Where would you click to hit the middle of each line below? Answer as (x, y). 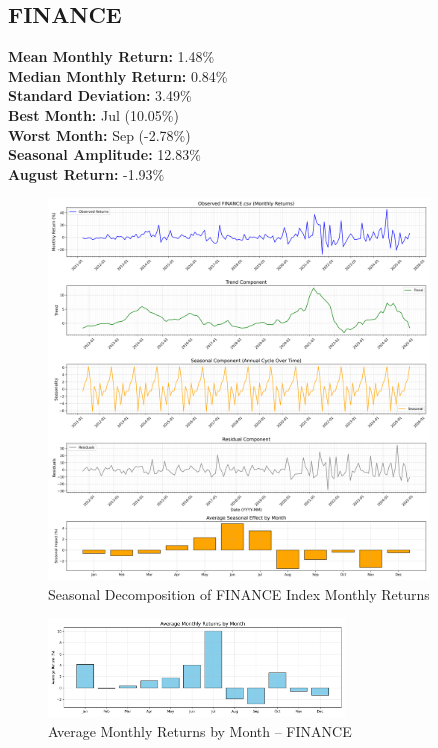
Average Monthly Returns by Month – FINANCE (200, 730)
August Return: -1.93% (86, 173)
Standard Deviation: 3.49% (100, 95)
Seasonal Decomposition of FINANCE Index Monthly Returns (239, 593)
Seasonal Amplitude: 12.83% (104, 154)
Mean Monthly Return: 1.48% (111, 56)
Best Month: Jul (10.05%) (93, 114)
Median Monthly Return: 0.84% (118, 75)
